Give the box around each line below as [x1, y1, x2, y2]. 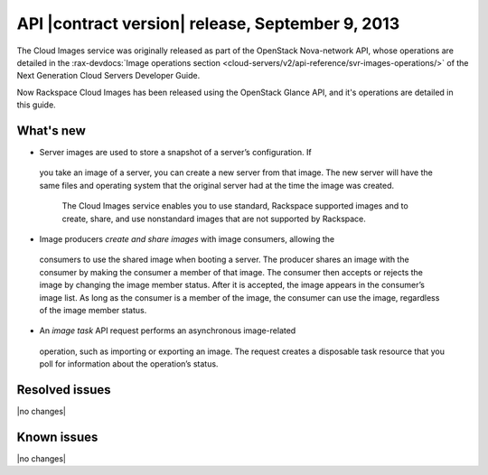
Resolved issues [16, 382, 112, 397]
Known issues [16, 429, 99, 444]
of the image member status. [39, 304, 147, 315]
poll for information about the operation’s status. [39, 359, 219, 369]
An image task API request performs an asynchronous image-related [39, 325, 296, 336]
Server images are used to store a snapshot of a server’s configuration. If [39, 147, 312, 158]
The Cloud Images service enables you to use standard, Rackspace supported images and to [61, 200, 408, 211]
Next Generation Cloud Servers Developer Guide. [16, 70, 201, 81]
